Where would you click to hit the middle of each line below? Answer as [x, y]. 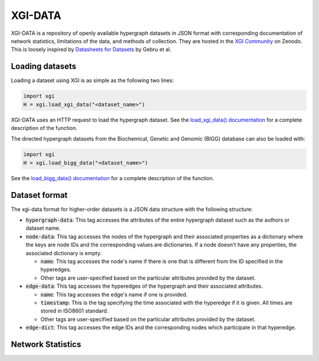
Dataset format [39, 195]
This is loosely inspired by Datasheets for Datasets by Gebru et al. [91, 50]
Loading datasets [44, 66]
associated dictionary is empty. [64, 253]
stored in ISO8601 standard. [74, 311]
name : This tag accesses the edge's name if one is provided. [114, 294]
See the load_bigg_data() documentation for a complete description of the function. [113, 178]
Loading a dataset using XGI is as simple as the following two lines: [92, 80]
